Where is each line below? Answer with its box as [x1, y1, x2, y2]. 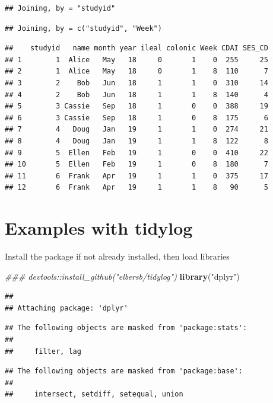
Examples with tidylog [5, 216, 193, 240]
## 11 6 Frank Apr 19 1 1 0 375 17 [5, 171, 268, 180]
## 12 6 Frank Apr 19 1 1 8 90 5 [5, 183, 268, 192]
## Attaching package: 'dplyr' [5, 303, 128, 312]
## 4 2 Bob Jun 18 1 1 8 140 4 [5, 90, 268, 99]
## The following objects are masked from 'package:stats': [5, 324, 247, 332]
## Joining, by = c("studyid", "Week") [5, 24, 162, 33]
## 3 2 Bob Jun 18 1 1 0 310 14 [5, 78, 268, 87]
